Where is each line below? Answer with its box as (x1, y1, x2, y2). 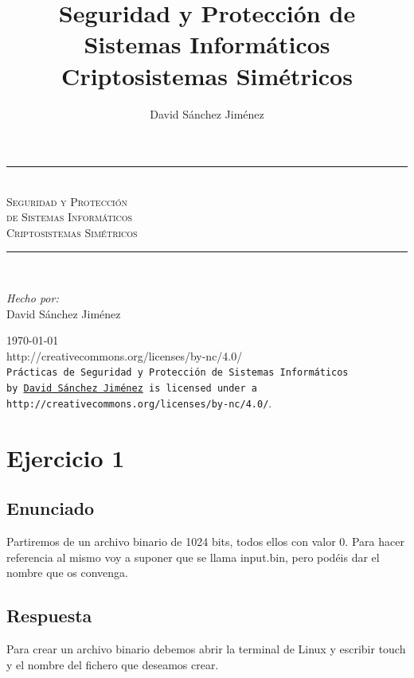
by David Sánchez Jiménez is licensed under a (6, 383, 258, 395)
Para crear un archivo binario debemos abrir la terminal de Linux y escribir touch (6, 640, 406, 657)
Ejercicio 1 (6, 441, 125, 473)
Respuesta (6, 603, 92, 628)
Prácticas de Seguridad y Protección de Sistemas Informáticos (6, 367, 349, 379)
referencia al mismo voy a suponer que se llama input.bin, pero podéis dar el (6, 548, 380, 565)
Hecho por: (6, 290, 59, 306)
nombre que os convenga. (6, 564, 128, 581)
